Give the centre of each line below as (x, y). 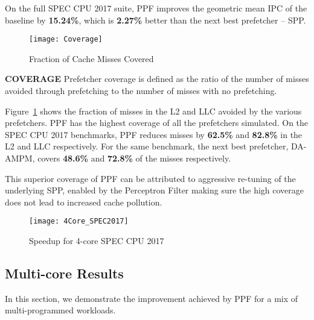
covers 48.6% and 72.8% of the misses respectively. (134, 158)
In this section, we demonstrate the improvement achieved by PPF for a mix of (152, 298)
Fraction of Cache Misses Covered (91, 58)
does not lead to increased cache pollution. (84, 202)
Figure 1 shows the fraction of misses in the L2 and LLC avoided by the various (153, 111)
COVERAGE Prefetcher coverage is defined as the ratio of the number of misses (157, 79)
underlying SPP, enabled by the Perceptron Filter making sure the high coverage (155, 190)
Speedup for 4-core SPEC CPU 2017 (97, 241)
